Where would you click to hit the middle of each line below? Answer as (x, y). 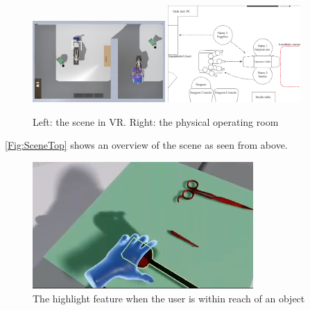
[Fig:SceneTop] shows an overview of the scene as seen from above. (146, 145)
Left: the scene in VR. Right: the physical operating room (156, 121)
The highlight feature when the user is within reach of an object (169, 298)
